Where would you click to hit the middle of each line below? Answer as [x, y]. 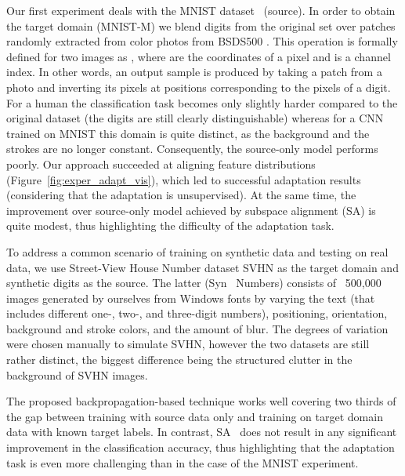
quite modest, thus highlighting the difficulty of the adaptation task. [170, 225]
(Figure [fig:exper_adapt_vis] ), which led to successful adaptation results [184, 179]
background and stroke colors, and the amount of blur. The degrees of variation [197, 328]
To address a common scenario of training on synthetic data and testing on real [197, 251]
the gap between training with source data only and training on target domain [195, 416]
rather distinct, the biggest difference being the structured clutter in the [179, 360]
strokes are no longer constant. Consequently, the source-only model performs [192, 149]
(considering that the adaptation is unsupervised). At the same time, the [181, 195]
